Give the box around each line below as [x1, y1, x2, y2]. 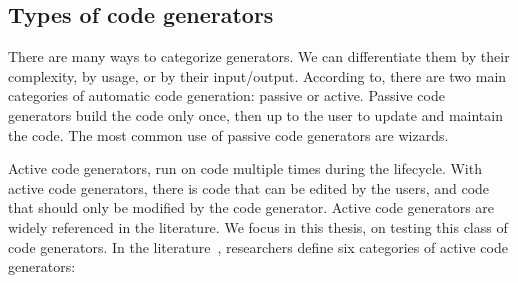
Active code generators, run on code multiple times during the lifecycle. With [8, 158, 482, 179]
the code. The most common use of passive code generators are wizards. [8, 124, 449, 145]
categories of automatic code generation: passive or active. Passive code [8, 85, 445, 106]
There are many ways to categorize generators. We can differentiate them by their [8, 46, 510, 67]
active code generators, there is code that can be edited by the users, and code [8, 177, 490, 198]
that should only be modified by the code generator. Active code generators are [8, 197, 495, 218]
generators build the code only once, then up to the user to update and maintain [8, 104, 503, 125]
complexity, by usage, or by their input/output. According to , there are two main [8, 65, 507, 86]
